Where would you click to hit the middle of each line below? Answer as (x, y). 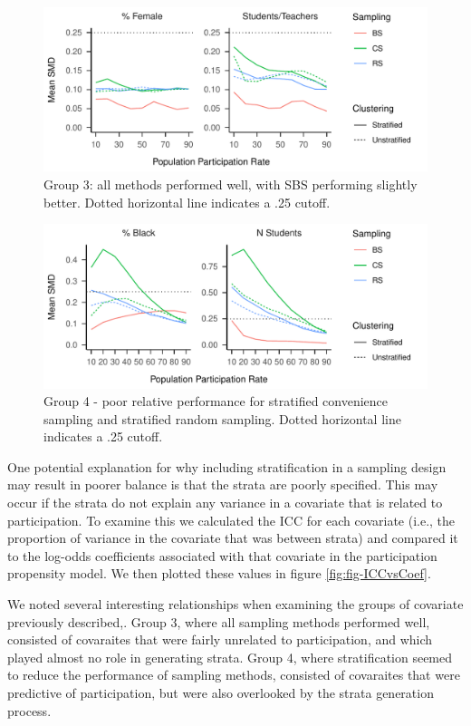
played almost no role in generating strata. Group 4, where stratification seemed (230, 657)
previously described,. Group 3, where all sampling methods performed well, (219, 621)
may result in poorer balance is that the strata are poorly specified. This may (223, 484)
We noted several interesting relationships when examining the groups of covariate (235, 604)
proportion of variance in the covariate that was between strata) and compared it (233, 538)
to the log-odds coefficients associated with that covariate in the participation (222, 555)
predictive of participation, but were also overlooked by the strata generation (221, 692)
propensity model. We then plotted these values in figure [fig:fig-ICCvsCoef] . (219, 573)
